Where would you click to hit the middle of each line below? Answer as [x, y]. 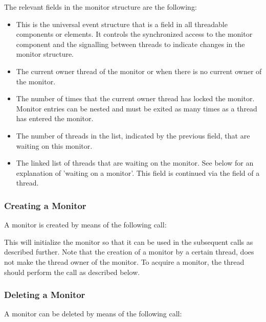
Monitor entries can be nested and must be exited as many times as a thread [137, 108]
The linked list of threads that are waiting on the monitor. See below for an [135, 163]
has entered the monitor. [55, 118]
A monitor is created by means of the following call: [85, 225]
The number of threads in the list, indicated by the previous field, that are [133, 135]
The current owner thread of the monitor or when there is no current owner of [139, 71]
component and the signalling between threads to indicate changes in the [130, 44]
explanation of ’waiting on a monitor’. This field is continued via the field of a [138, 172]
